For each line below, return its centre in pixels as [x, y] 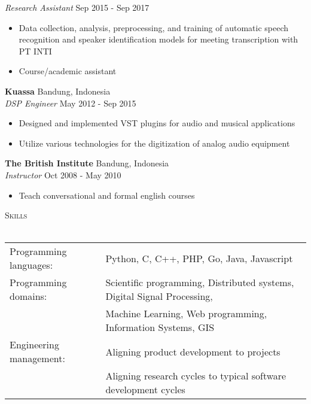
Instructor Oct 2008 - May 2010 [63, 174]
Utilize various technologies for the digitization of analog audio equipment [154, 143]
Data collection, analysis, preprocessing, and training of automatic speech [154, 27]
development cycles [145, 390]
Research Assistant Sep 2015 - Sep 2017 [77, 7]
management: [37, 359]
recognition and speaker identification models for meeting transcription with [158, 39]
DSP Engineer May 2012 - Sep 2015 [71, 103]
